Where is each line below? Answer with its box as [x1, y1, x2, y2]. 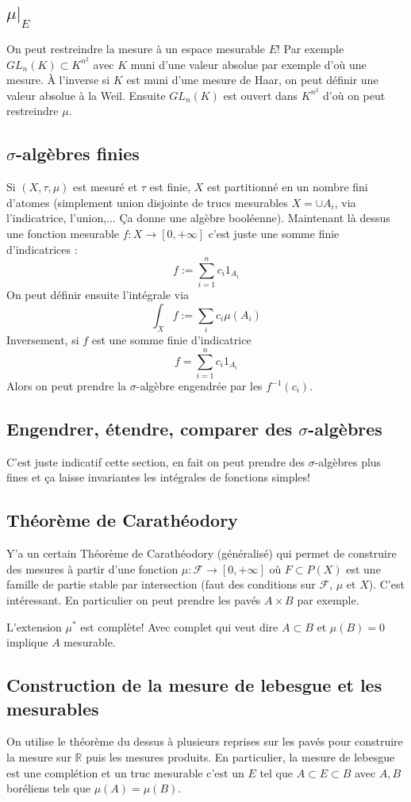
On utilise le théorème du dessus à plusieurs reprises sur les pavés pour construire [6, 733, 403, 750]
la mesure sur [6, 748, 71, 765]
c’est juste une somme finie [208, 225, 340, 242]
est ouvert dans [223, 86, 298, 103]
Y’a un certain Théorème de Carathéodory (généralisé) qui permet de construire [6, 545, 397, 562]
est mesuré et [73, 178, 138, 195]
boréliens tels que [6, 780, 90, 796]
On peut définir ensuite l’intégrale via [6, 286, 190, 303]
